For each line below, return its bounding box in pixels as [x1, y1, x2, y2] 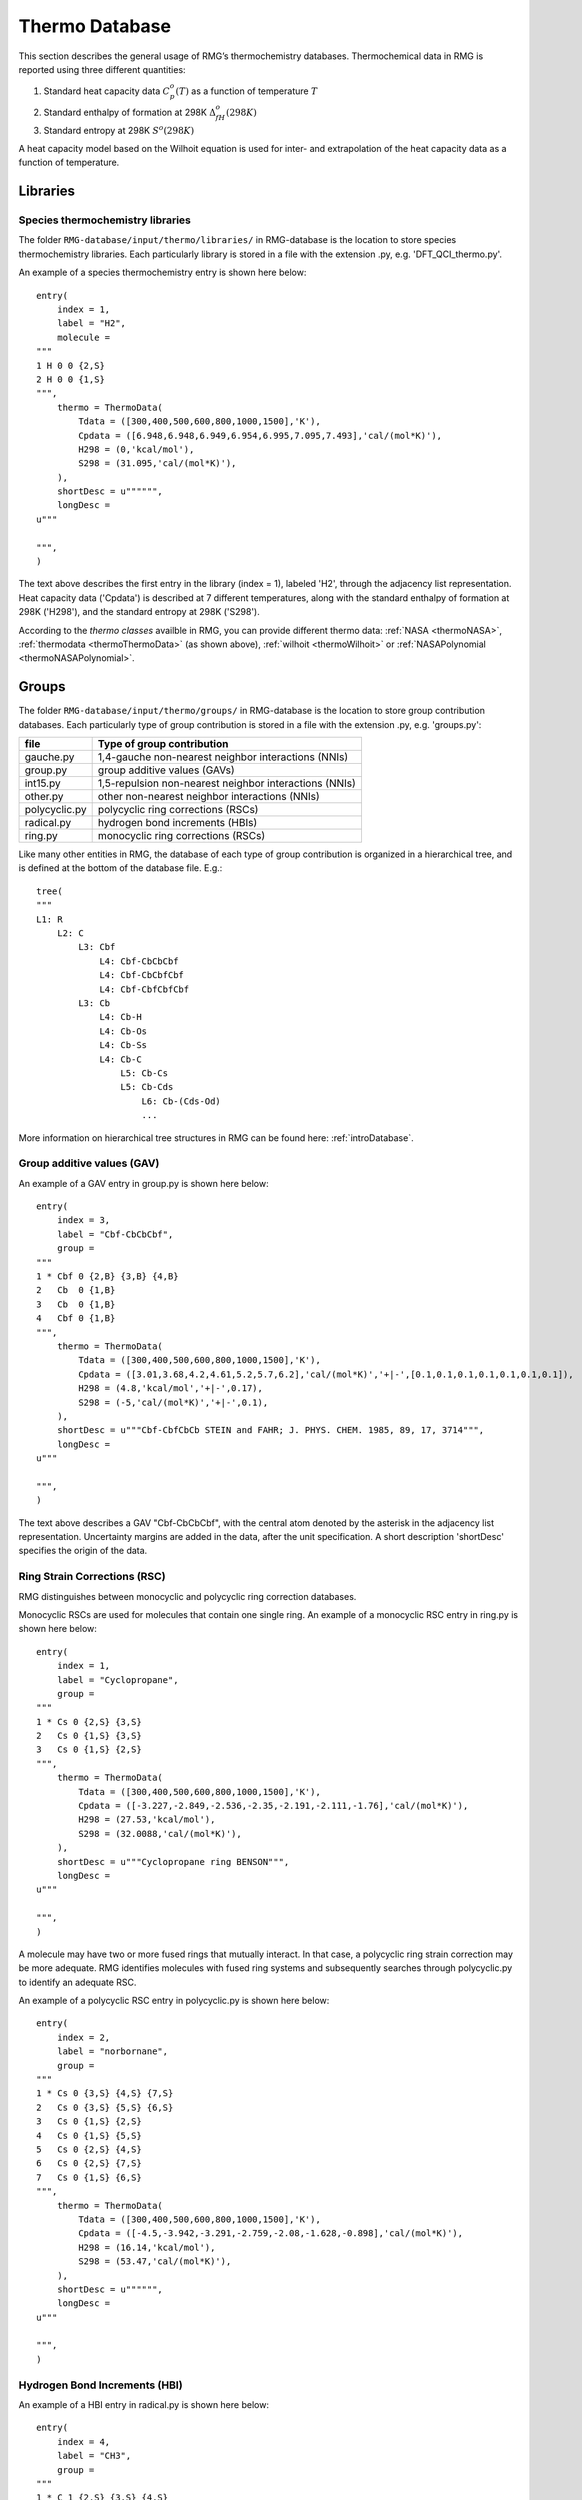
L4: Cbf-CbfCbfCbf [99, 983, 190, 995]
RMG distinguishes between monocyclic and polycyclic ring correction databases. [18, 1590, 357, 1602]
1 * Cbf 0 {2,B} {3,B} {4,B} [36, 1270, 179, 1282]
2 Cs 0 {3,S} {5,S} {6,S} [36, 2101, 174, 2113]
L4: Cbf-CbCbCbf [99, 955, 179, 967]
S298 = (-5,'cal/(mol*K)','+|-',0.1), [78, 1396, 269, 1408]
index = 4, [56, 2436, 111, 2447]
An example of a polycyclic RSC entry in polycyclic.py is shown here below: [18, 1995, 330, 2007]
